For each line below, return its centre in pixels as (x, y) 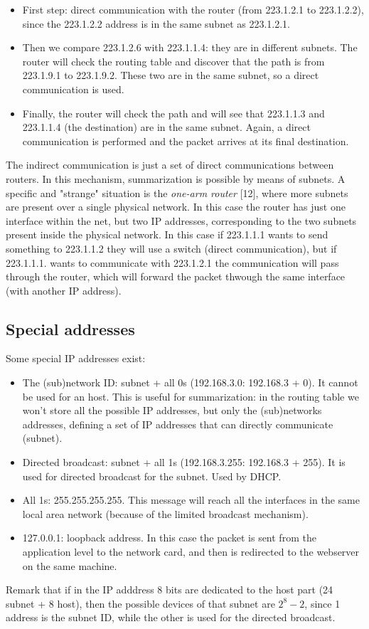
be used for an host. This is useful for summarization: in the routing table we (191, 396)
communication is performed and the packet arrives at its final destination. (186, 141)
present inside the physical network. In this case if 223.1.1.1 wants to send (167, 234)
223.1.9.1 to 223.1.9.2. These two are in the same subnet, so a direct (171, 75)
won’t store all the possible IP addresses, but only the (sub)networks (172, 410)
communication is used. (73, 89)
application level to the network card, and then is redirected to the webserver (191, 552)
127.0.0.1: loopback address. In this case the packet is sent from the (169, 538)
